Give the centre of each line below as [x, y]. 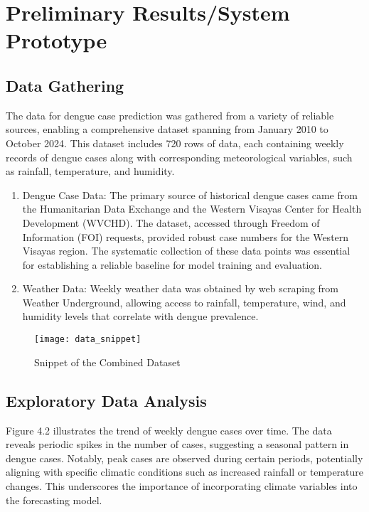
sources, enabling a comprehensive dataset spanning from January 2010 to [167, 129]
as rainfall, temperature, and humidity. [90, 171]
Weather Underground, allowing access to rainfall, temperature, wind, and [184, 302]
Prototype [57, 40]
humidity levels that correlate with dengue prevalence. [140, 316]
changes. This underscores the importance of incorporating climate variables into [182, 485]
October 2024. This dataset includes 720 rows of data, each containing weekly [175, 143]
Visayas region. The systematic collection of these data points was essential [186, 251]
